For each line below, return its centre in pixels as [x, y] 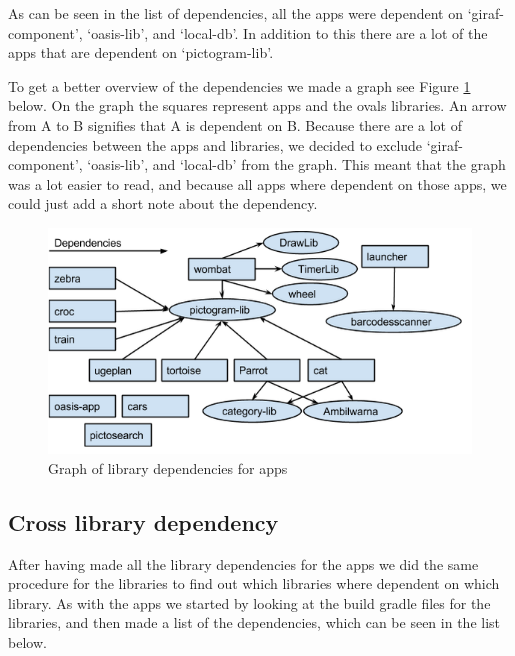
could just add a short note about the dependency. [163, 203]
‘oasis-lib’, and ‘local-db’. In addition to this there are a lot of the [287, 32]
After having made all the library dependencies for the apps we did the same [243, 563]
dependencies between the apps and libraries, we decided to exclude [215, 144]
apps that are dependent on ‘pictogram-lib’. [141, 52]
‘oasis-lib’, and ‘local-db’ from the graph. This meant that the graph [296, 164]
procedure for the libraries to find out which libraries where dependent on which [254, 583]
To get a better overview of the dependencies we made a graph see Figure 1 [239, 85]
